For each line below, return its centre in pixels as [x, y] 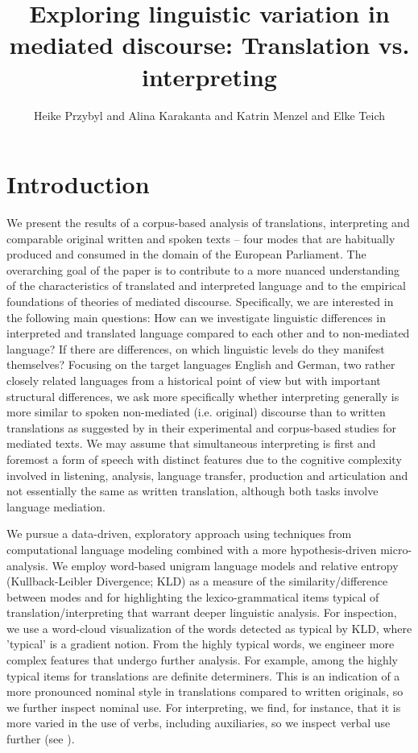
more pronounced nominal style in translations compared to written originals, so [205, 691]
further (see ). [41, 739]
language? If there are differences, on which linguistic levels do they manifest [196, 348]
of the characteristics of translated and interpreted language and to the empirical [206, 285]
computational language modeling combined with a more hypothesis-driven [192, 549]
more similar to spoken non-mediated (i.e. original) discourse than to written [196, 412]
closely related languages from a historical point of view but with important [194, 380]
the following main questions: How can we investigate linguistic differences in [196, 317]
